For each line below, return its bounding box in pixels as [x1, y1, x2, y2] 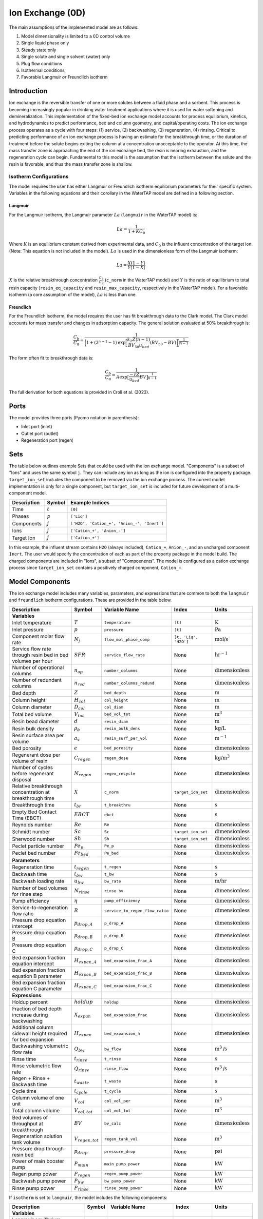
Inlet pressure [12, 627, 44, 633]
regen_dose [104, 755, 129, 761]
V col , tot [74, 1107, 93, 1115]
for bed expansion [12, 1036, 54, 1043]
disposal [12, 776, 32, 783]
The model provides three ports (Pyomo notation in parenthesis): [9, 414, 139, 420]
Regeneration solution [12, 1133, 63, 1140]
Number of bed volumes [12, 885, 68, 891]
